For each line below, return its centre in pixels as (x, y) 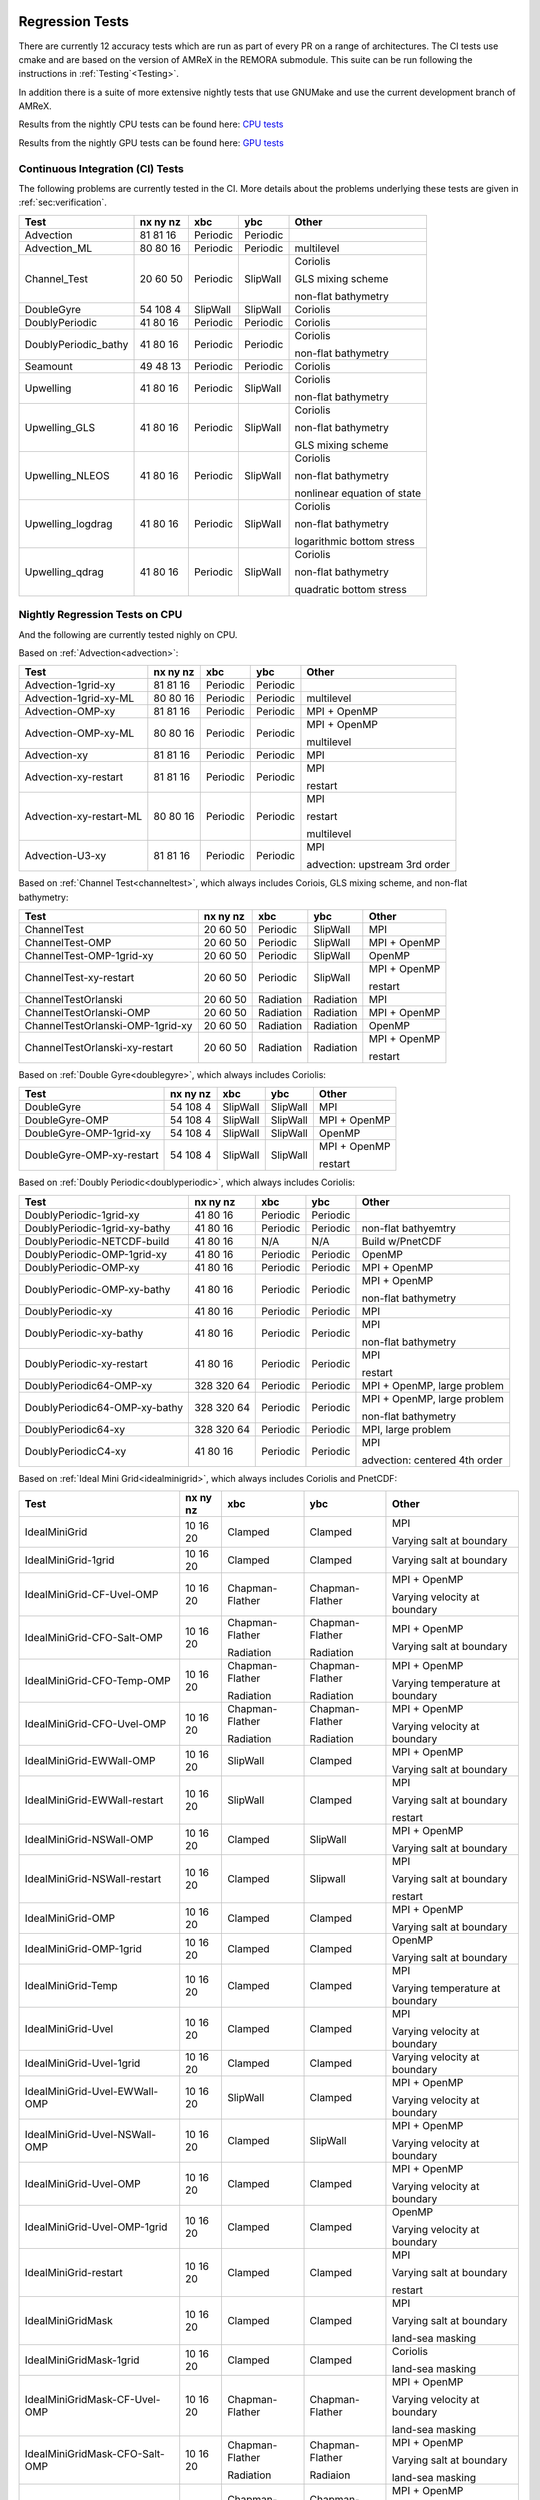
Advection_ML (58, 248)
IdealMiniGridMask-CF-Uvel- (92, 2400)
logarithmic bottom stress (354, 541)
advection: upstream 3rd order (378, 865)
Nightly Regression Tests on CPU (100, 615)
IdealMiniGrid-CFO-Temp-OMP (98, 1681)
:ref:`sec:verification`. (62, 202)
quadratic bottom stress (350, 589)
